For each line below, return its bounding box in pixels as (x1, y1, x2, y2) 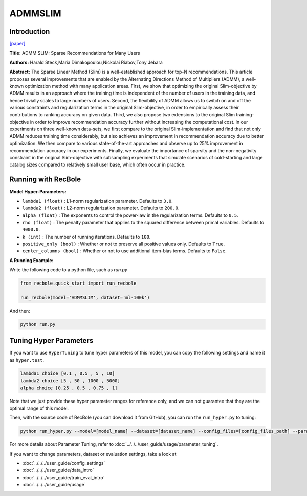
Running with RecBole (9, 175, 81, 184)
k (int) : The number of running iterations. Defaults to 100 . (22, 233, 151, 240)
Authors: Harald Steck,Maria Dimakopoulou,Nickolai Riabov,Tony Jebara (9, 59, 163, 65)
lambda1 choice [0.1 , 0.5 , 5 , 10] (20, 370, 115, 376)
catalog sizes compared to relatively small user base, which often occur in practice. (9, 161, 186, 168)
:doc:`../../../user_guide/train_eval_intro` (22, 474, 105, 480)
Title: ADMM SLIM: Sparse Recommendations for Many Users (9, 50, 140, 56)
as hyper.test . (9, 357, 45, 363)
